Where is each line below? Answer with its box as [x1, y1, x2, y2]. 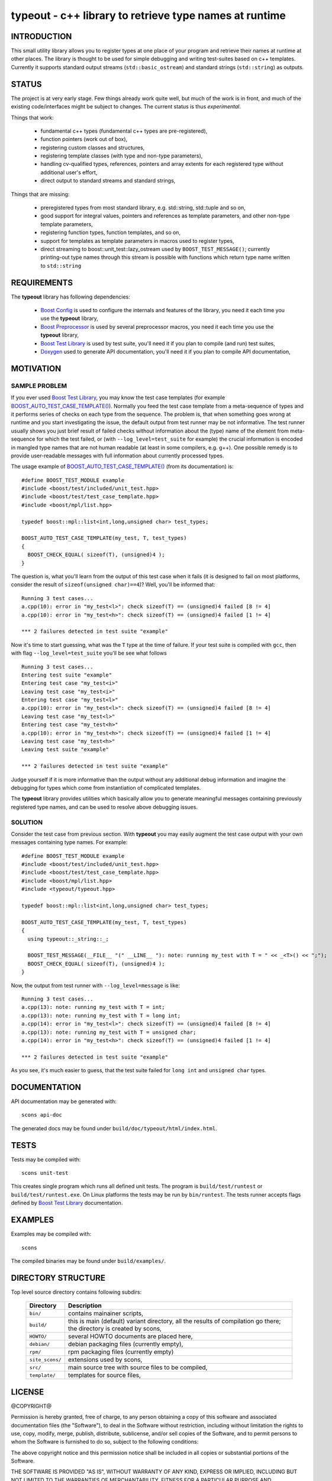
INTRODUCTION [11, 31, 72, 41]
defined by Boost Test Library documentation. [11, 1200, 123, 1207]
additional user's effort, [40, 169, 98, 176]
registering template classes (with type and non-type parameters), [40, 152, 203, 159]
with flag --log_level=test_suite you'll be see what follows [11, 649, 167, 657]
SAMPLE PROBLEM [11, 382, 67, 390]
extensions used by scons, [68, 1355, 143, 1364]
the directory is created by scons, [68, 1325, 162, 1333]
